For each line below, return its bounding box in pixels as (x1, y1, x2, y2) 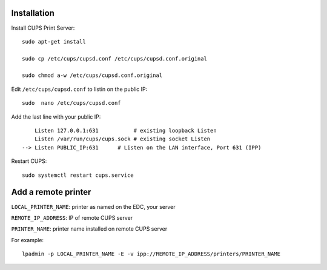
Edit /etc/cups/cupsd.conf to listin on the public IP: (11, 85, 148, 93)
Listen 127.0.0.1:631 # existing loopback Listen (34, 127, 217, 134)
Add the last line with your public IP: (11, 113, 101, 120)
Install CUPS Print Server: (11, 24, 75, 31)
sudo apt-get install (22, 38, 86, 45)
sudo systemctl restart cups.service (22, 171, 134, 179)
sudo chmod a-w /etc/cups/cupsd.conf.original (22, 72, 163, 79)
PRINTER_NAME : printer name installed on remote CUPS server (11, 225, 168, 232)
